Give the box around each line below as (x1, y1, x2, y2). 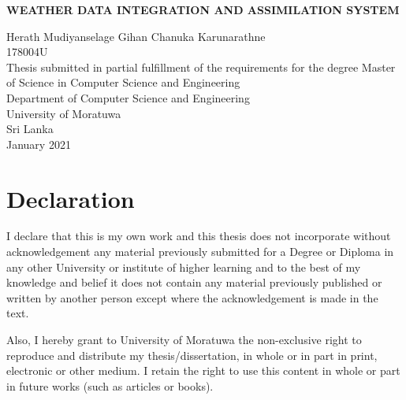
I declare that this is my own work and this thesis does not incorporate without (6, 228, 391, 244)
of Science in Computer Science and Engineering (6, 74, 240, 91)
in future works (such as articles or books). (6, 377, 214, 394)
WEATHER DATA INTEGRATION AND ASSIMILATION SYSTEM (6, 2, 400, 17)
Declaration (6, 182, 135, 214)
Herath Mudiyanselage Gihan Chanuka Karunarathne (6, 28, 266, 44)
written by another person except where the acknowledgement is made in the (6, 289, 378, 306)
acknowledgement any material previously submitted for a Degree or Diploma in (6, 243, 394, 260)
